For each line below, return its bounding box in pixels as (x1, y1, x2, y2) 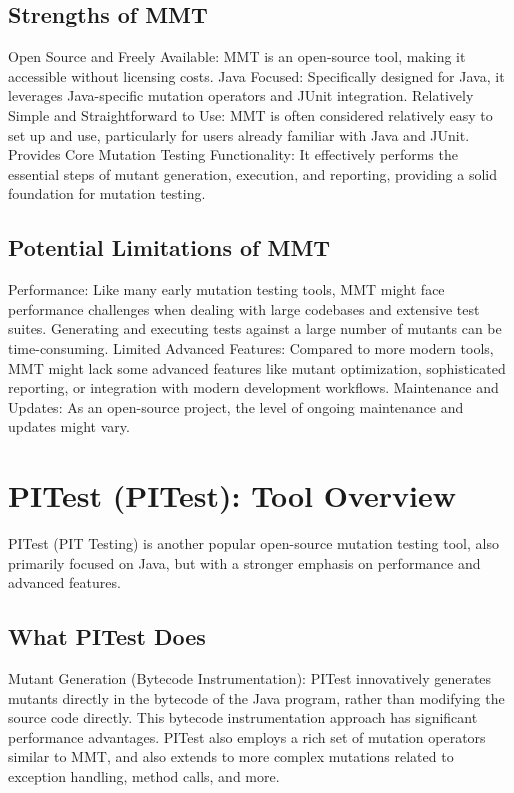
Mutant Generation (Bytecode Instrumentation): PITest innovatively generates (8, 668, 492, 689)
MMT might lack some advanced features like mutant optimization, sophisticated (8, 357, 506, 378)
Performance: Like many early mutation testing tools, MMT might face (8, 279, 445, 300)
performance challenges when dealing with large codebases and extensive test (8, 298, 480, 319)
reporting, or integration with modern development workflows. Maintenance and (8, 377, 499, 398)
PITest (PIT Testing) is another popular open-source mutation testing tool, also (8, 533, 499, 554)
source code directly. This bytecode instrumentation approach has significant (8, 707, 478, 728)
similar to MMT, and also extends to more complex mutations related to (8, 746, 454, 767)
